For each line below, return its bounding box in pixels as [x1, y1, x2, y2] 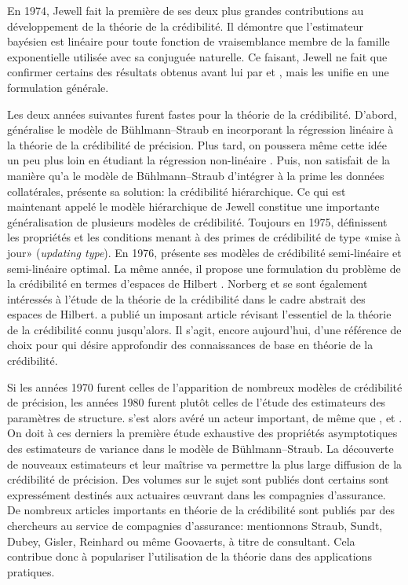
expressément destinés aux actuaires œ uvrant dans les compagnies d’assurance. [7, 486, 386, 502]
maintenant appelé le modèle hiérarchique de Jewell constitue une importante [7, 198, 380, 215]
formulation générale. [7, 79, 109, 95]
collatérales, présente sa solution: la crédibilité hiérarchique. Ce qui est [7, 182, 346, 199]
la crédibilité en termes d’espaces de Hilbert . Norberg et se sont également [7, 275, 368, 292]
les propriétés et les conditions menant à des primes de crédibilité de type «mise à [7, 229, 401, 245]
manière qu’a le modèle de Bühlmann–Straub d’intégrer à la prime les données [7, 167, 384, 183]
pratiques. [7, 563, 55, 579]
